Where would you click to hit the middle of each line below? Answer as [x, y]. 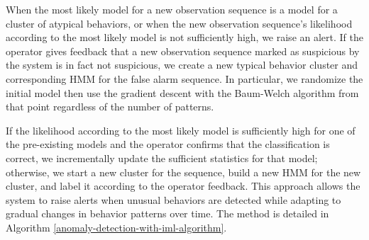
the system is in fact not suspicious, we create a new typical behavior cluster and [182, 65]
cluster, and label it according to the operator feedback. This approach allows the [183, 186]
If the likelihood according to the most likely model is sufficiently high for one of [181, 130]
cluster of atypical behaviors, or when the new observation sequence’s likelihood [179, 23]
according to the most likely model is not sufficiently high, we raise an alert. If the [184, 37]
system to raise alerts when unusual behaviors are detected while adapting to [174, 199]
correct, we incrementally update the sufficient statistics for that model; [162, 158]
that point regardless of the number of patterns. [110, 107]
